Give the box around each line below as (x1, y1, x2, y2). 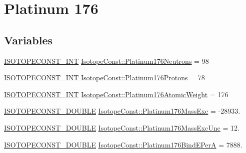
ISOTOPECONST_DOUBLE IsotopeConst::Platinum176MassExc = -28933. (4, 106, 240, 116)
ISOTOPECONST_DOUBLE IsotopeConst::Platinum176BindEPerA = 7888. (4, 139, 242, 150)
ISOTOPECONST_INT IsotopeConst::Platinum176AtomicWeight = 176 (4, 89, 228, 99)
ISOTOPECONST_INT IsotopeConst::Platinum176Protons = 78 (4, 72, 205, 83)
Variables (4, 32, 53, 47)
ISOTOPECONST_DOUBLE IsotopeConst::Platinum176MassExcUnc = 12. (4, 122, 239, 133)
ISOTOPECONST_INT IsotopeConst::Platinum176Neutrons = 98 (4, 55, 209, 66)
